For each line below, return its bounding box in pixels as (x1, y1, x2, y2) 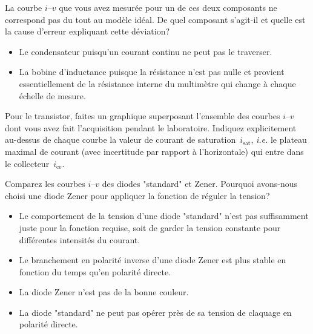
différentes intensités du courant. (19, 233, 140, 246)
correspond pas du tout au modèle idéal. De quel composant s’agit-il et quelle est (5, 13, 306, 25)
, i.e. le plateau (251, 133, 307, 146)
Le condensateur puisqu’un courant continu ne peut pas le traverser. (19, 45, 272, 57)
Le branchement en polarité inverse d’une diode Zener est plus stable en (19, 254, 286, 266)
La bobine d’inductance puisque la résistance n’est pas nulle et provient (19, 65, 285, 78)
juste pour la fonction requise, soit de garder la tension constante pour (19, 221, 281, 234)
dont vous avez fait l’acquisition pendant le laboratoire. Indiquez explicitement (5, 121, 297, 134)
